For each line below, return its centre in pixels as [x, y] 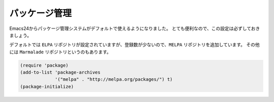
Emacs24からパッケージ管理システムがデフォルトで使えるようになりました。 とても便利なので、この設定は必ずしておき [135, 28]
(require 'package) [44, 65]
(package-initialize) [47, 87]
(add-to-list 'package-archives [60, 73]
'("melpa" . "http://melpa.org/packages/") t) [114, 79]
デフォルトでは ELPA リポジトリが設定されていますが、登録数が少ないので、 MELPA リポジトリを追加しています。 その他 [134, 45]
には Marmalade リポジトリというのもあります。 [60, 52]
